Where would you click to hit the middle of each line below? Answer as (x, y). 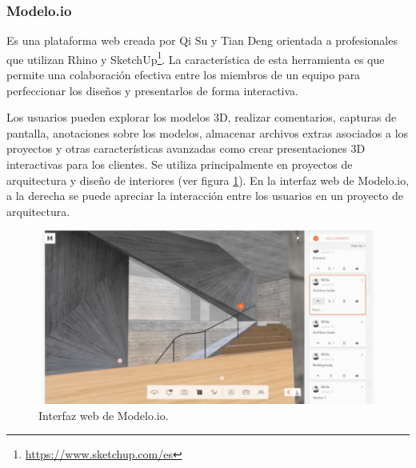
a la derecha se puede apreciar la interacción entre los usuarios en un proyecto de (205, 196)
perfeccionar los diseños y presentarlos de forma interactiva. (152, 90)
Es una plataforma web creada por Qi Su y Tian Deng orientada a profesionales (202, 40)
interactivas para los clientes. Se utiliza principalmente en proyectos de (180, 164)
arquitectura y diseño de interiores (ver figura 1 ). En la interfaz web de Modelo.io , (208, 180)
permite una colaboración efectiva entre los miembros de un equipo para (184, 75)
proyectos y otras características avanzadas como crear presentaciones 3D (186, 148)
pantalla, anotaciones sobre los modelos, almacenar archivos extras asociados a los (208, 132)
